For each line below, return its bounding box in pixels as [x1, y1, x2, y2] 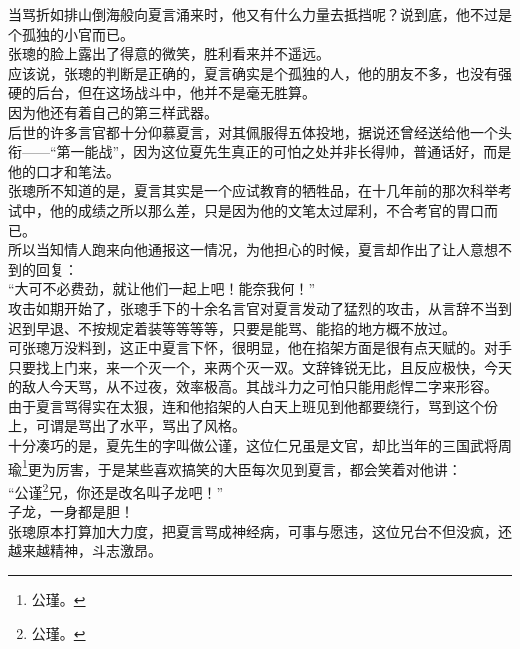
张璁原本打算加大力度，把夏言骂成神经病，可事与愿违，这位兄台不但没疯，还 [8, 520, 512, 541]
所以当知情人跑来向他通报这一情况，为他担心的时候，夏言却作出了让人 [8, 239, 470, 260]
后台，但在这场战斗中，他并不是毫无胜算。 [35, 82, 316, 103]
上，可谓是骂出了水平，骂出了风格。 [8, 415, 246, 436]
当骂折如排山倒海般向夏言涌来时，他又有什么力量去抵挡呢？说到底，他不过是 [8, 4, 512, 24]
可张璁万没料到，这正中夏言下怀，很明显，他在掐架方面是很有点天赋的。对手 [8, 337, 512, 358]
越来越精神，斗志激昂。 [8, 540, 162, 561]
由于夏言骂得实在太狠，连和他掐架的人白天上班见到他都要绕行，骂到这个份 [8, 395, 498, 416]
